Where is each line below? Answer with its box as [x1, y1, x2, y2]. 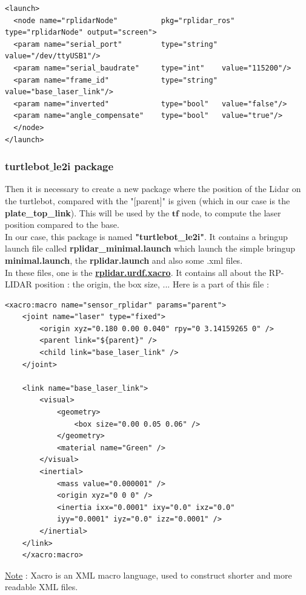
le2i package [53, 159, 114, 174]
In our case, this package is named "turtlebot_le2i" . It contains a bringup [5, 230, 288, 242]
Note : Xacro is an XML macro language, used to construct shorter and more [5, 568, 292, 581]
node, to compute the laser [181, 206, 281, 219]
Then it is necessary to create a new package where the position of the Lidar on [5, 182, 301, 195]
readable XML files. [5, 580, 78, 593]
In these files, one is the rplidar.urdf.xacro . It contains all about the [5, 266, 267, 278]
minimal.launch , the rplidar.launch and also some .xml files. [5, 253, 243, 266]
